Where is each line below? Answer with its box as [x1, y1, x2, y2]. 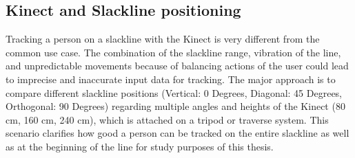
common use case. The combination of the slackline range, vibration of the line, [6, 45, 341, 59]
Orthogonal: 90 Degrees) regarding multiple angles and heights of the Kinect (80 [6, 99, 345, 113]
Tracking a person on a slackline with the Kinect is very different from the [6, 32, 320, 46]
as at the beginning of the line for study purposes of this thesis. [6, 139, 274, 153]
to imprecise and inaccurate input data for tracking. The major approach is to [6, 71, 336, 86]
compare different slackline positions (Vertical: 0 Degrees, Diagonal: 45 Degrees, [6, 85, 343, 100]
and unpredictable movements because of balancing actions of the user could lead [6, 58, 349, 73]
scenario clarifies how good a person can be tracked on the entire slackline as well [6, 126, 349, 140]
